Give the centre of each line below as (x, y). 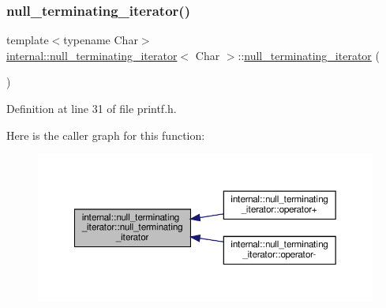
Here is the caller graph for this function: (106, 135)
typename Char (101, 40)
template (28, 40)
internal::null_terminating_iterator (92, 55)
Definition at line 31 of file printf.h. (92, 108)
